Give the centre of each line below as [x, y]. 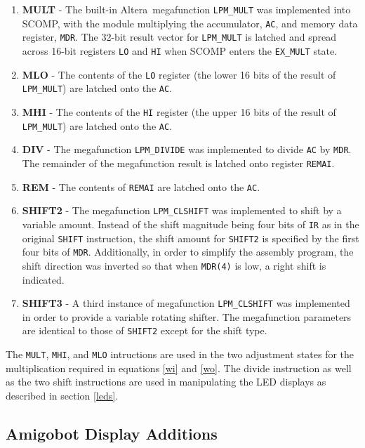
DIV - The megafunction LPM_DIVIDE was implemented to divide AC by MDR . [187, 149]
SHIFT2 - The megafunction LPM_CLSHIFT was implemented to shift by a [182, 210]
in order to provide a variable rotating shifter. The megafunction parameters [187, 316]
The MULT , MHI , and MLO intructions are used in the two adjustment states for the [180, 354]
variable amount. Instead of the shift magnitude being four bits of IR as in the [191, 224]
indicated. [43, 279]
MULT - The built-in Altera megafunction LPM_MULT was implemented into [186, 9]
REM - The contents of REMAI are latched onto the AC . [141, 186]
